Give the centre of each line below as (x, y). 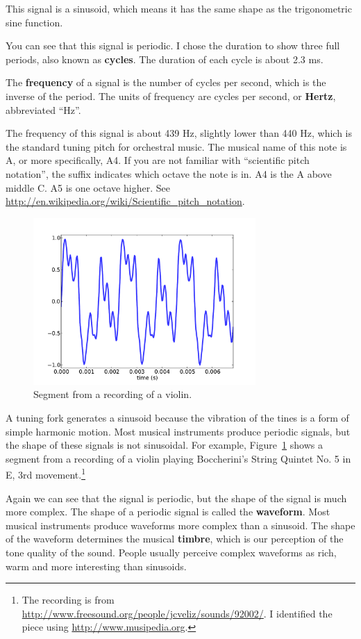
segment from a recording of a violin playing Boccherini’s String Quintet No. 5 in (178, 458)
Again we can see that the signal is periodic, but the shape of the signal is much (176, 498)
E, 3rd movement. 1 (45, 473)
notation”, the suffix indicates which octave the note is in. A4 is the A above (169, 173)
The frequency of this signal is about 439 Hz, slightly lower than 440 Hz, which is (179, 133)
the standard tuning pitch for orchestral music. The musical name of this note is (176, 146)
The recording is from (68, 600)
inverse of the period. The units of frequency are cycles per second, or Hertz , (171, 96)
